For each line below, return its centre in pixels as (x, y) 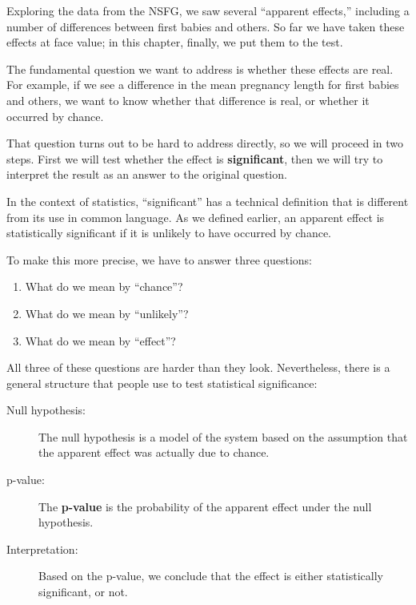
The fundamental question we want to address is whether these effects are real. (200, 69)
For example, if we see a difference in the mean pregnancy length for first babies (203, 85)
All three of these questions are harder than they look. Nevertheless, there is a (198, 367)
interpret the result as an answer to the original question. (147, 174)
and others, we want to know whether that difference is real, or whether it (188, 100)
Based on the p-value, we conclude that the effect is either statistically (211, 576)
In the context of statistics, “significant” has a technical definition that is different (208, 201)
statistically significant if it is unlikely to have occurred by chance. (169, 233)
